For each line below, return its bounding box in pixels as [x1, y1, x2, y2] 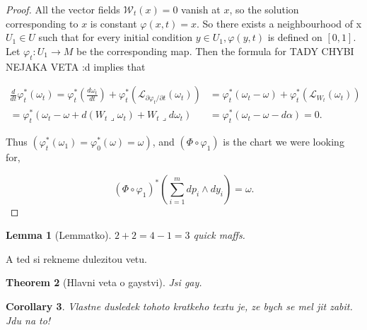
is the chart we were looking [223, 134, 344, 149]
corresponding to [6, 16, 78, 30]
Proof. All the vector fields [6, 2, 120, 16]
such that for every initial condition [38, 30, 193, 45]
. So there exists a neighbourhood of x [196, 16, 362, 30]
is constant [90, 16, 137, 30]
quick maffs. [193, 228, 245, 242]
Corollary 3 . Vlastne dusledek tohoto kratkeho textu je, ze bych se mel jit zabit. [6, 299, 353, 314]
